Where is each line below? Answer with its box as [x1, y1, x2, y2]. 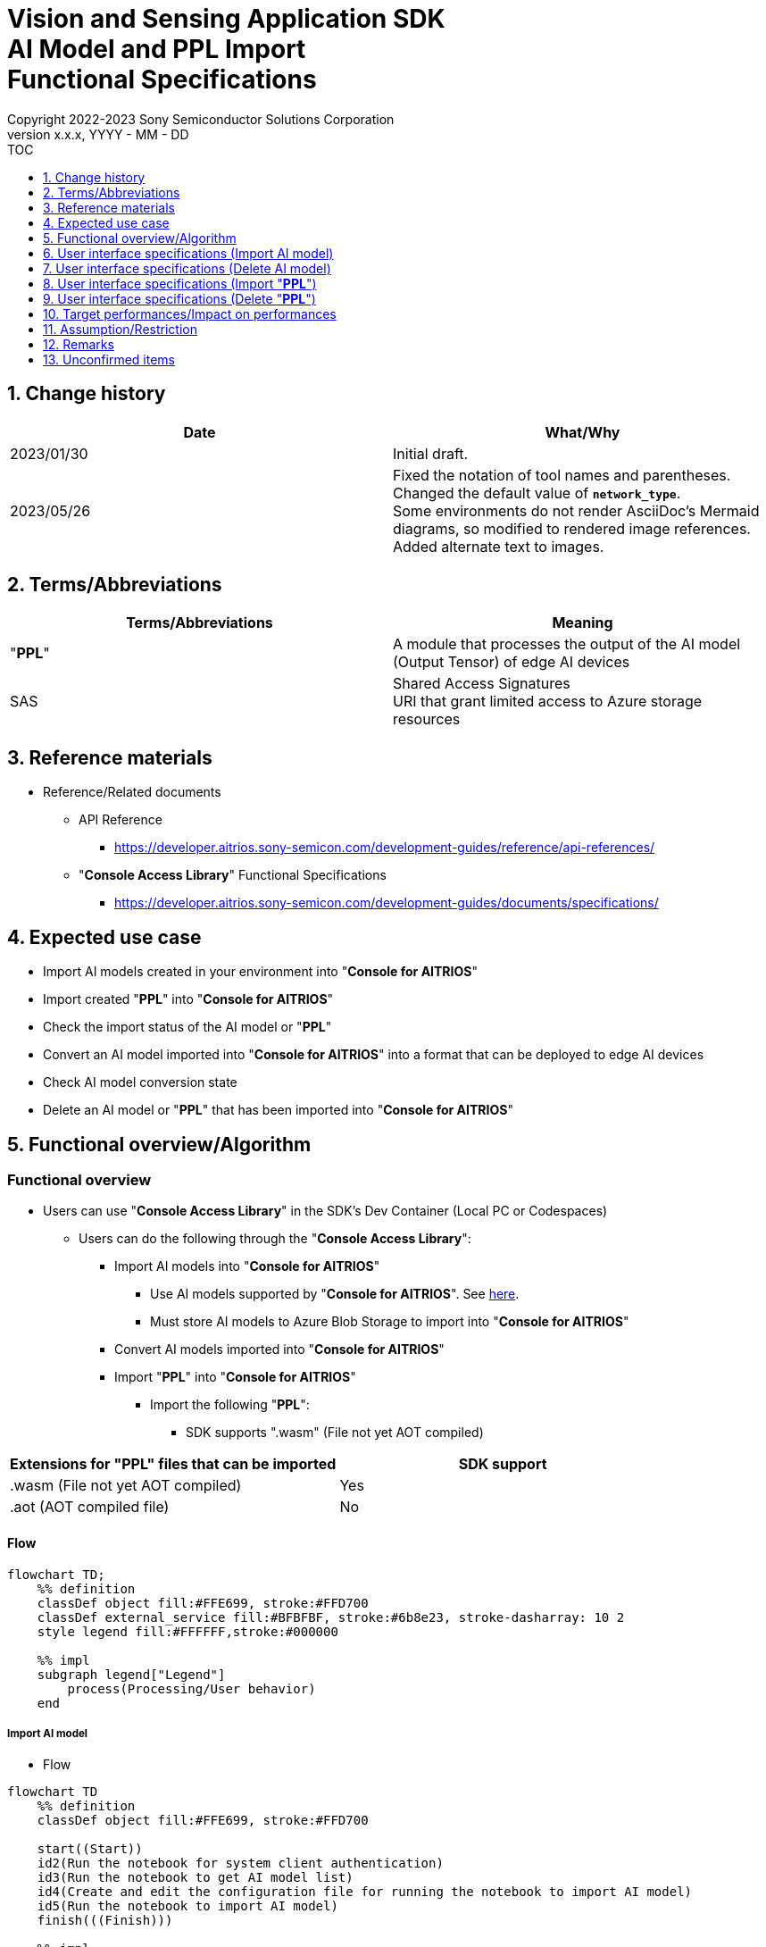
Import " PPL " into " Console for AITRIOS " [114, 1369, 356, 1385]
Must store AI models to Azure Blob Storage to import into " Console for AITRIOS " [150, 1314, 629, 1330]
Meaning [552, 614, 613, 632]
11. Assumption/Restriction [43, 321, 197, 337]
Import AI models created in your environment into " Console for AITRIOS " [43, 964, 478, 980]
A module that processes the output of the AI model [393, 635, 741, 654]
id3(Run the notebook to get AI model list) [37, 1870, 354, 1885]
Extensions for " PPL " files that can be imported [10, 1455, 337, 1474]
